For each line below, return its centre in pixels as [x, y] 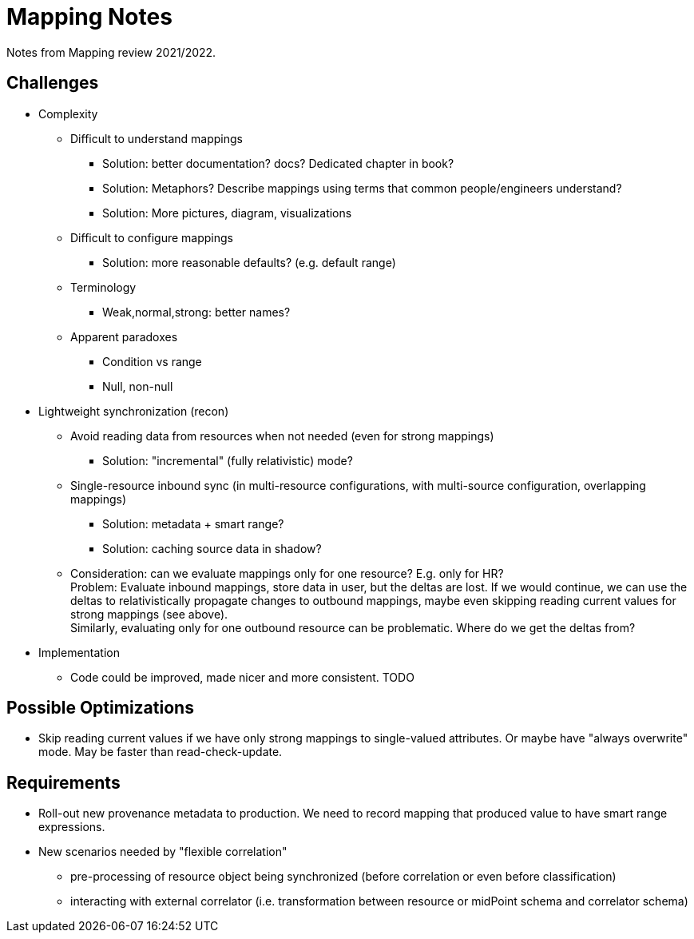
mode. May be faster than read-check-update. [161, 752]
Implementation [79, 652]
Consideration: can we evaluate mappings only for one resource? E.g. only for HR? [287, 573]
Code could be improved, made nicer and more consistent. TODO [242, 677]
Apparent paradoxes [124, 336]
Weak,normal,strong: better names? [196, 312]
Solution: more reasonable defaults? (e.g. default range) [249, 262]
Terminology [103, 287]
